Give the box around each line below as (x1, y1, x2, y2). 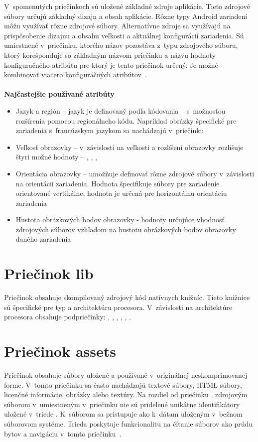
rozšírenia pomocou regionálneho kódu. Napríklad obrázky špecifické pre (15, 115, 237, 126)
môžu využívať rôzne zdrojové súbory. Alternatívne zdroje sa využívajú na (4, 20, 231, 31)
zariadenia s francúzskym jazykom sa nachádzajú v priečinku (15, 125, 204, 136)
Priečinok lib (4, 263, 94, 284)
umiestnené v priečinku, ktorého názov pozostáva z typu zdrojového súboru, (4, 40, 238, 50)
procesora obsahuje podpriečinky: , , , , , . (4, 311, 131, 322)
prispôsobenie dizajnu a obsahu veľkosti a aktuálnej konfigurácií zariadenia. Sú (4, 30, 244, 40)
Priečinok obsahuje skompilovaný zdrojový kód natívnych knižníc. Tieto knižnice (4, 292, 250, 302)
